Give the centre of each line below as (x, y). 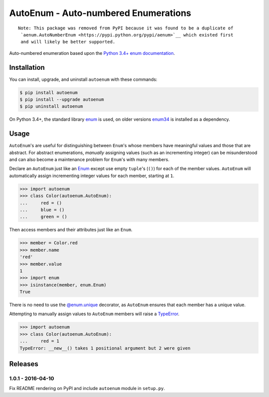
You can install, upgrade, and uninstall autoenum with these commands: (83, 79)
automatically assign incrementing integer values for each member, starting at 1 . (92, 176)
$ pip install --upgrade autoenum (62, 99)
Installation (27, 67)
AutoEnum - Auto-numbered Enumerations (100, 13)
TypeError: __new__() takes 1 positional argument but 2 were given (105, 348)
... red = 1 (40, 341)
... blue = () (42, 210)
